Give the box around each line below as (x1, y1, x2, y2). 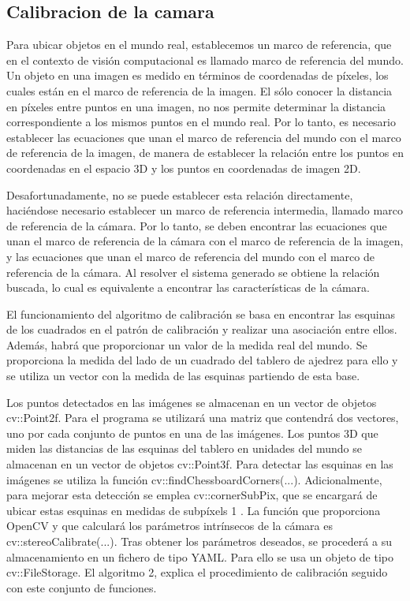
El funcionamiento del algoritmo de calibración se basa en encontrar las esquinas (6, 305, 396, 322)
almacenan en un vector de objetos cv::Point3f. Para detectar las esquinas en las (6, 456, 393, 472)
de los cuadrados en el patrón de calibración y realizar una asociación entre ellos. (6, 321, 397, 338)
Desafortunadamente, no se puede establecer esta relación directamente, (6, 186, 353, 203)
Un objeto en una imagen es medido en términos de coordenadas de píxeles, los (6, 67, 389, 84)
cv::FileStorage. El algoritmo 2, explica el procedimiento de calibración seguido (6, 564, 388, 580)
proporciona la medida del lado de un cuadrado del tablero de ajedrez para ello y (6, 352, 398, 368)
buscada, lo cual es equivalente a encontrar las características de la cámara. (6, 279, 370, 296)
